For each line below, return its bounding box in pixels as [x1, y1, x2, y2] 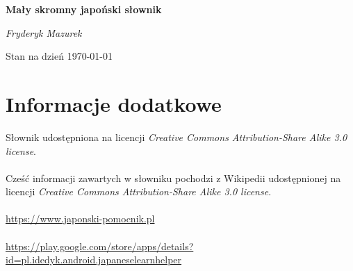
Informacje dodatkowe [6, 89, 222, 117]
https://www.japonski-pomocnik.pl [6, 211, 155, 226]
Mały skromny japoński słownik [6, 2, 162, 16]
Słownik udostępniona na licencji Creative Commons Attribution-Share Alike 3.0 [6, 129, 347, 144]
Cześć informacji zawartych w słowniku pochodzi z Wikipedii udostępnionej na [6, 170, 341, 185]
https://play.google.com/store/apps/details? [6, 238, 194, 253]
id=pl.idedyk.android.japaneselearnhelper [6, 252, 182, 267]
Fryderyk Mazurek [6, 25, 82, 40]
